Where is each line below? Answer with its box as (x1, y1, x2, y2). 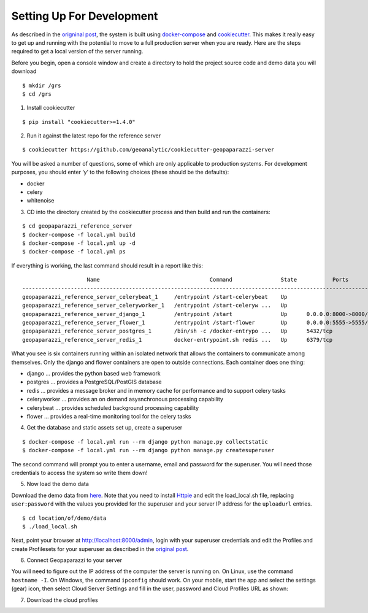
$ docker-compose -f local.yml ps (22, 249, 126, 255)
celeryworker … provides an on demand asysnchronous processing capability (26, 396, 224, 403)
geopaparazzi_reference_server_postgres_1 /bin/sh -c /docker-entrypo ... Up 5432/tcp (22, 328, 333, 334)
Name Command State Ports (86, 276, 349, 283)
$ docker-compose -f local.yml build (22, 231, 136, 238)
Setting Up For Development (11, 9, 158, 23)
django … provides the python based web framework (26, 370, 161, 377)
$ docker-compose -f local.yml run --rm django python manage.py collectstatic (22, 438, 268, 445)
